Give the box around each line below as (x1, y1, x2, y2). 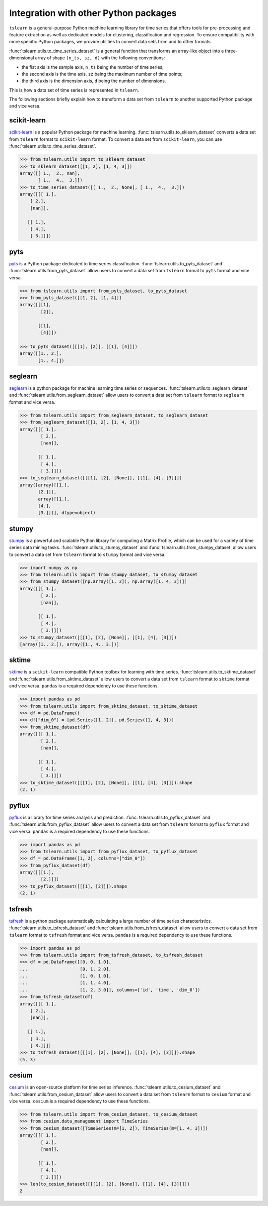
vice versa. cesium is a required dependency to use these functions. (9, 1098, 150, 1104)
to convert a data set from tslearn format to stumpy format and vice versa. (9, 551, 166, 557)
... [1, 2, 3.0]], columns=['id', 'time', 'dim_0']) (19, 987, 201, 992)
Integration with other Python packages (9, 7, 177, 18)
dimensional (9, 55, 34, 61)
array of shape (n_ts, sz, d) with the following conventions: (35, 55, 165, 61)
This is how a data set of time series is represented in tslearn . (9, 87, 139, 93)
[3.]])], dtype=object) (38, 510, 96, 516)
